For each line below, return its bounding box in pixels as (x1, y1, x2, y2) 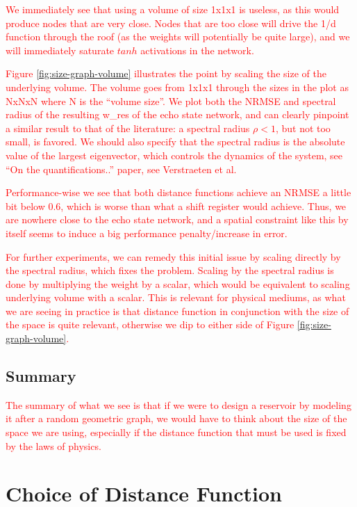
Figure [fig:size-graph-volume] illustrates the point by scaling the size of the (6, 66, 326, 81)
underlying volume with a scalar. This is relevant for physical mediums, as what (6, 290, 346, 305)
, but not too (275, 120, 331, 135)
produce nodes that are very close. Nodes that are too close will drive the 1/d (6, 15, 336, 30)
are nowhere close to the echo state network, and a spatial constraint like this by (6, 212, 349, 227)
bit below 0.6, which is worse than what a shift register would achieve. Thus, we (6, 198, 347, 213)
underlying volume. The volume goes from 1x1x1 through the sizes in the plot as (6, 79, 349, 94)
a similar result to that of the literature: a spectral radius (6, 120, 250, 135)
